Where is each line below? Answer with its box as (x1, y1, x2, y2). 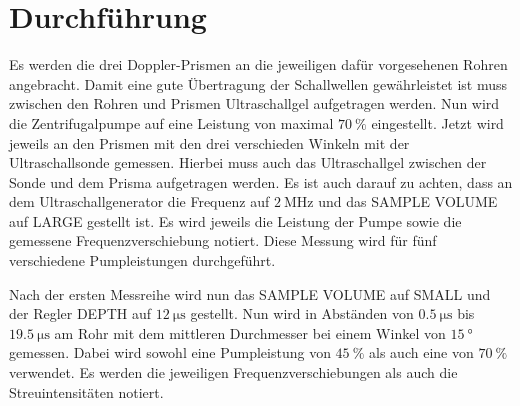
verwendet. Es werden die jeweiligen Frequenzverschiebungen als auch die (9, 362, 458, 383)
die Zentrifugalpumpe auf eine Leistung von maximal (9, 112, 334, 133)
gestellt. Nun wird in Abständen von (190, 303, 414, 324)
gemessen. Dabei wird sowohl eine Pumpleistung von (9, 342, 331, 363)
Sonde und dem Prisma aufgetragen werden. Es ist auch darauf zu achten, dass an (9, 171, 513, 192)
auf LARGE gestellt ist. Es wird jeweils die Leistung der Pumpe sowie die (9, 210, 462, 231)
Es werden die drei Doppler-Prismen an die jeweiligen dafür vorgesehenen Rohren (9, 54, 508, 75)
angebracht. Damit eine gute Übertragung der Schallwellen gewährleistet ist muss (9, 73, 508, 94)
